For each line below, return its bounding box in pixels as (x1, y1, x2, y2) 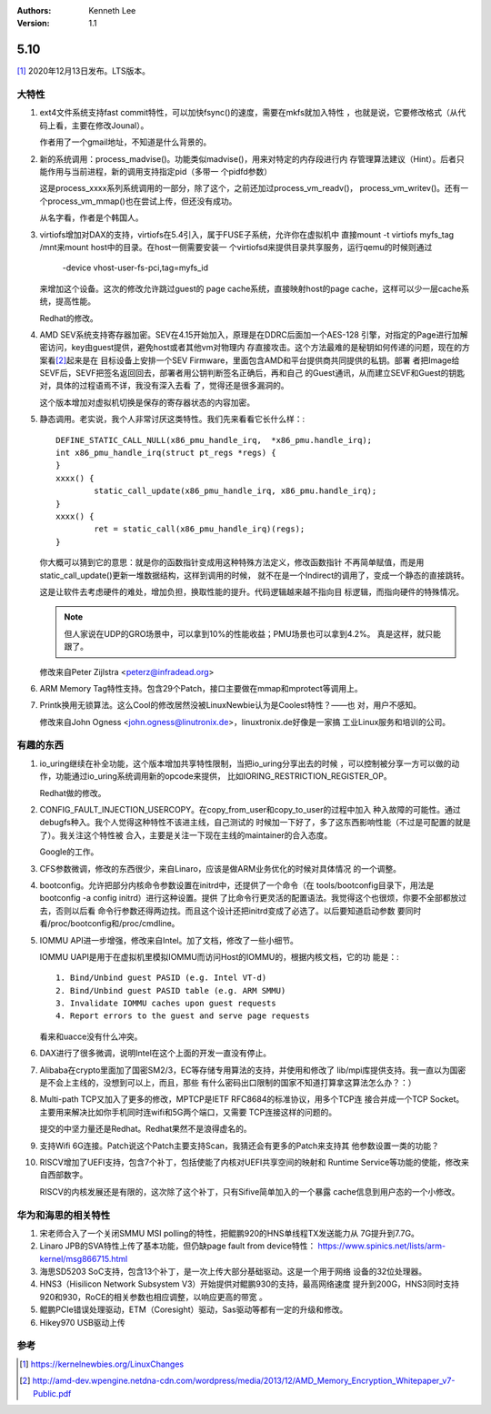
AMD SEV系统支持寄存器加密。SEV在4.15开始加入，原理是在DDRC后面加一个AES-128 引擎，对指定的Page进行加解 (39, 328, 468, 340)
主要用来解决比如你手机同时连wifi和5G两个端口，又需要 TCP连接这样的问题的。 (39, 1106, 336, 1117)
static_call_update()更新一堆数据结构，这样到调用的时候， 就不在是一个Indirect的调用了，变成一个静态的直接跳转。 (39, 570, 470, 581)
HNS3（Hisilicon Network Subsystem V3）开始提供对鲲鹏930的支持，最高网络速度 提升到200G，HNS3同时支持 (39, 1278, 459, 1289)
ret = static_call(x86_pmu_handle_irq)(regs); (94, 524, 306, 534)
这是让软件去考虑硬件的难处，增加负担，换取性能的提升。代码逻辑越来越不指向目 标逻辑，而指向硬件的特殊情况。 (39, 586, 464, 597)
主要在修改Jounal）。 (71, 119, 149, 131)
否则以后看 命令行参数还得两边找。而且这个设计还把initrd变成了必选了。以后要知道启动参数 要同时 (55, 905, 422, 916)
